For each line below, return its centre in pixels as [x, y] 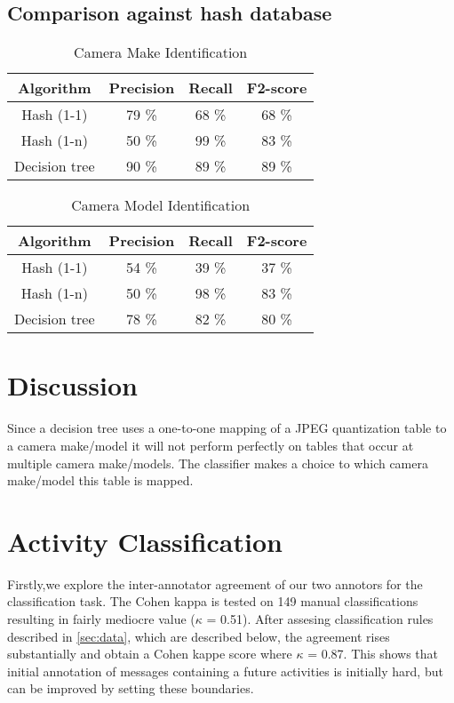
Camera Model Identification [161, 205]
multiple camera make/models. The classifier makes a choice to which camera [218, 463]
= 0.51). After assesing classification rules [320, 619]
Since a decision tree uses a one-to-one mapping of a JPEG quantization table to [227, 428]
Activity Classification [145, 541]
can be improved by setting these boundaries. [131, 688]
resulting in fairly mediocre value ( [101, 619]
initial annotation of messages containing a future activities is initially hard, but [225, 671]
